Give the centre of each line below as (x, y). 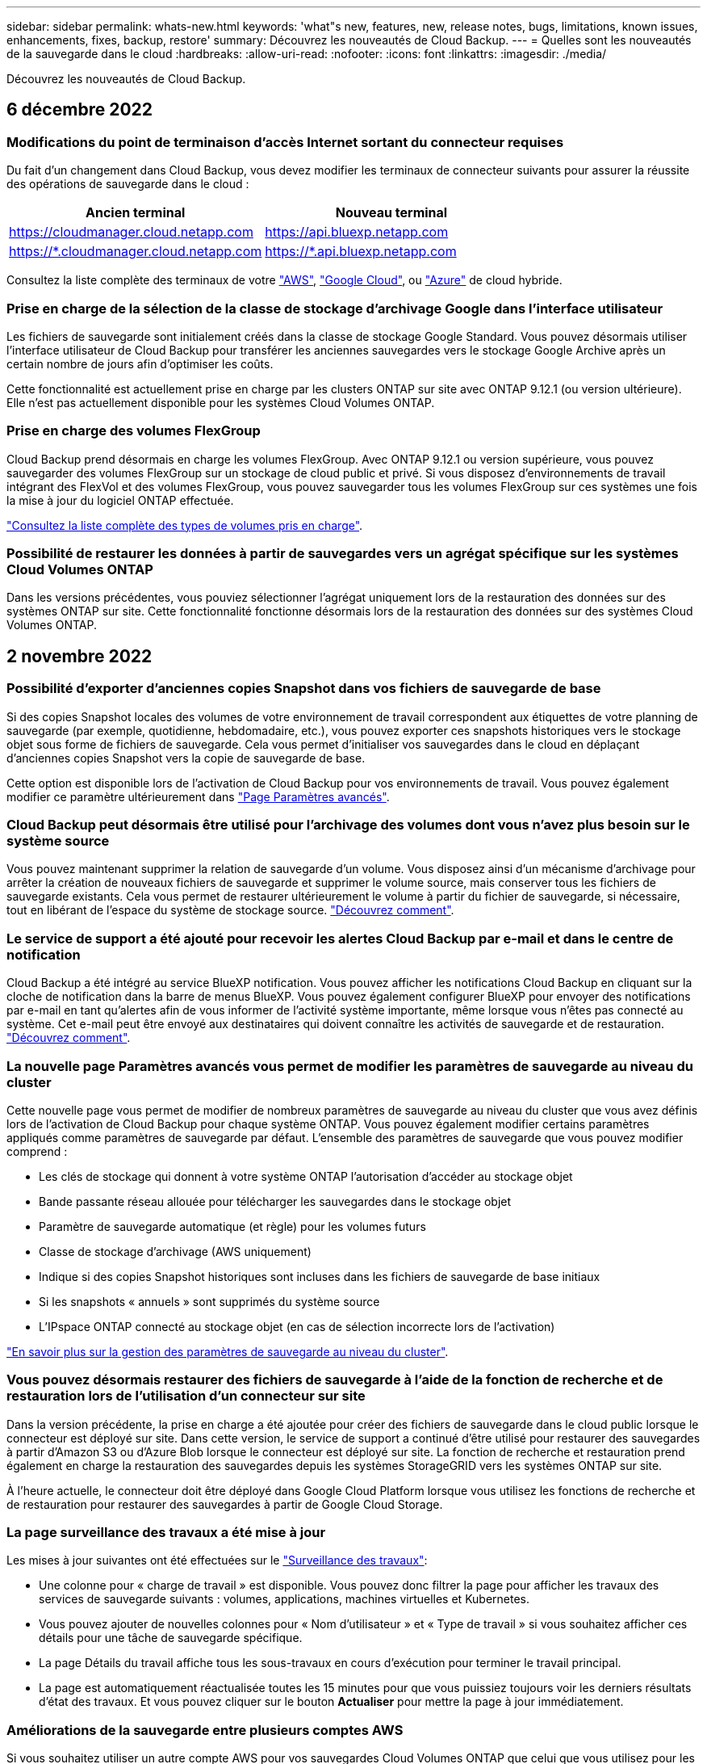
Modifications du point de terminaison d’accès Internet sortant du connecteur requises (285, 142)
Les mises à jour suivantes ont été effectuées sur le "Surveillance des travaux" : (217, 1560)
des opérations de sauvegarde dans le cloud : (128, 184)
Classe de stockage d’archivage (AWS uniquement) (175, 1251)
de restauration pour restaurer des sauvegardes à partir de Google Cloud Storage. (225, 1504)
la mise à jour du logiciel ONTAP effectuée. (120, 500)
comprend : (37, 1151)
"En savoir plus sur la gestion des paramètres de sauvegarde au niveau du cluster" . (228, 1351)
